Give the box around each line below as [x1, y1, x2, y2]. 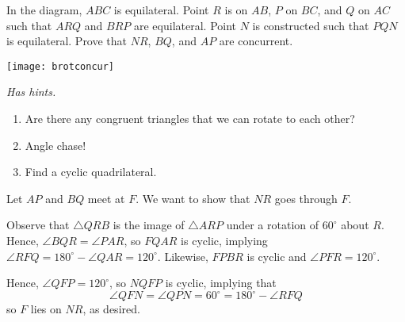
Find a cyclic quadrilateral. [25, 163, 157, 180]
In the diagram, [6, 2, 82, 17]
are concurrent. [219, 33, 293, 49]
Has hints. [6, 83, 56, 100]
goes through [274, 190, 338, 206]
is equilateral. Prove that [6, 33, 128, 49]
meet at [87, 190, 125, 206]
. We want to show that [136, 190, 250, 206]
